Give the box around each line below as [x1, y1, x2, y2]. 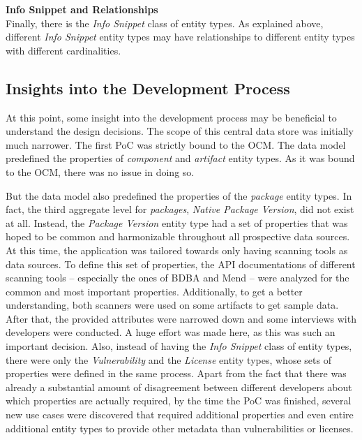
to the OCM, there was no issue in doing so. [6, 164, 195, 179]
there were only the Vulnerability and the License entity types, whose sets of [6, 352, 331, 367]
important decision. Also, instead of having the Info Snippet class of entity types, [6, 339, 352, 353]
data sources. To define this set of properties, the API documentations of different [6, 256, 356, 271]
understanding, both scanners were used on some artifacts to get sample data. [6, 298, 339, 312]
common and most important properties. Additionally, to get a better [6, 284, 303, 298]
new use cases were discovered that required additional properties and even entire [6, 407, 354, 422]
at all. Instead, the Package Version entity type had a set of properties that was [6, 215, 348, 230]
